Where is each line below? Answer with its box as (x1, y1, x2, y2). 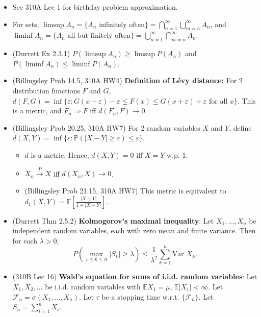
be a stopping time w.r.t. (101, 291, 179, 302)
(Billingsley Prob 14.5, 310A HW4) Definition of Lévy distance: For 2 (12, 75, 243, 86)
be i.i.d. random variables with (45, 281, 141, 292)
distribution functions (12, 85, 80, 95)
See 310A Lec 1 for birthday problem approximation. (12, 2, 178, 12)
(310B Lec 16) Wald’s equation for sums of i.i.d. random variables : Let (12, 271, 257, 282)
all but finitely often (67, 32, 130, 40)
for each (12, 235, 38, 246)
